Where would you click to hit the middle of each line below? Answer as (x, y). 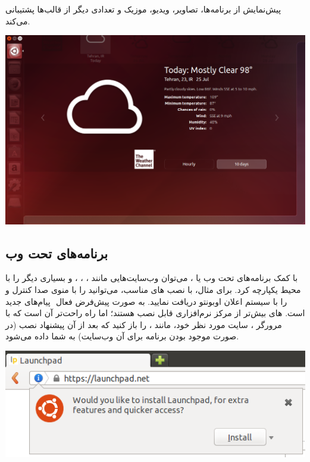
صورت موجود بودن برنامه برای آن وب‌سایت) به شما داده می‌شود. (122, 336)
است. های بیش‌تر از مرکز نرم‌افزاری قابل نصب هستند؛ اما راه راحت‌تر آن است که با (155, 313)
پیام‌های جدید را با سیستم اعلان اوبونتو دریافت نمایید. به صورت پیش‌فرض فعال (146, 301)
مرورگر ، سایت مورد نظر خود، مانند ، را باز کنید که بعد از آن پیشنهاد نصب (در (144, 324)
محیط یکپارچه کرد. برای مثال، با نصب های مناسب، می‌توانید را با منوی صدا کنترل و (153, 290)
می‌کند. (18, 21)
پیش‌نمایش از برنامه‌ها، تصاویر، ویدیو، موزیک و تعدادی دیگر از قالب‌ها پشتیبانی (143, 9)
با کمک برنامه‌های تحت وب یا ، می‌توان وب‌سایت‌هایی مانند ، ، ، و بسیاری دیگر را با (152, 278)
